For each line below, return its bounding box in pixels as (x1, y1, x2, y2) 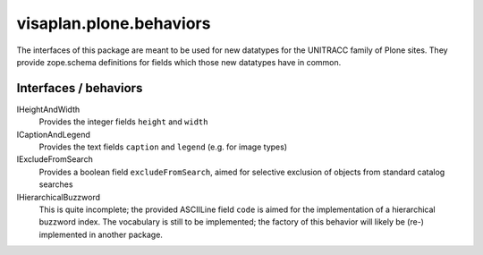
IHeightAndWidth (16, 104, 80, 115)
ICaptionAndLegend (16, 129, 91, 140)
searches (38, 179, 73, 190)
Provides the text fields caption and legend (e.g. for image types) (38, 141, 288, 152)
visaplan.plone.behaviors (16, 13, 211, 33)
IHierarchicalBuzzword (16, 191, 101, 202)
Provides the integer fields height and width (38, 116, 208, 127)
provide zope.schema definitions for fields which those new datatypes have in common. (16, 56, 342, 67)
